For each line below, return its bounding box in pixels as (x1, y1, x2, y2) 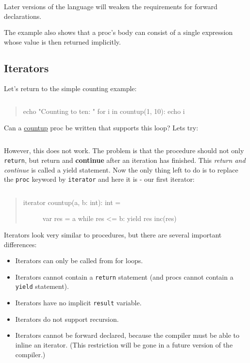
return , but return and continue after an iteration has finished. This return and (4, 155, 246, 165)
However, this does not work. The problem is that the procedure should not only (4, 145, 244, 156)
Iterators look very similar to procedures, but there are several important (4, 230, 222, 240)
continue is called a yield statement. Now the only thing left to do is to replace (4, 164, 238, 174)
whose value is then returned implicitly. (4, 36, 121, 47)
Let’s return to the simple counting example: (4, 83, 137, 93)
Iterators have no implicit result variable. (15, 298, 142, 308)
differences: (4, 239, 37, 249)
